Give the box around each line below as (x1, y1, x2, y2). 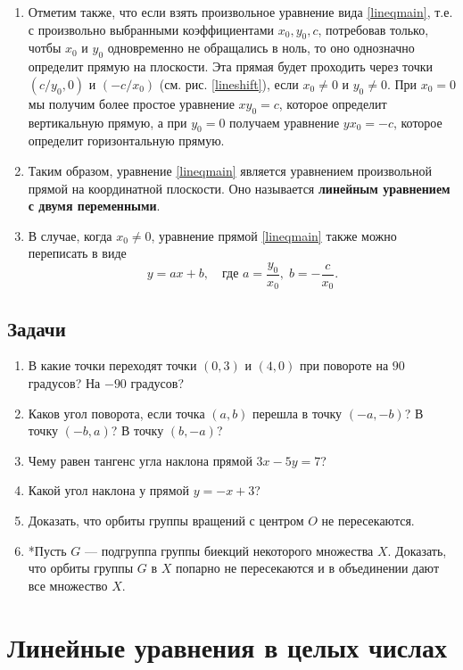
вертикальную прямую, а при (28, 112, 187, 131)
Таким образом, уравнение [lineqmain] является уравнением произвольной (28, 161, 432, 179)
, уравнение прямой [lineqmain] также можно (151, 226, 397, 244)
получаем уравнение (229, 112, 340, 131)
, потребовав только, (318, 20, 429, 38)
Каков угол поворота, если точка (28, 403, 205, 422)
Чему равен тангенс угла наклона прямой (28, 451, 252, 469)
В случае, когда (28, 226, 112, 244)
